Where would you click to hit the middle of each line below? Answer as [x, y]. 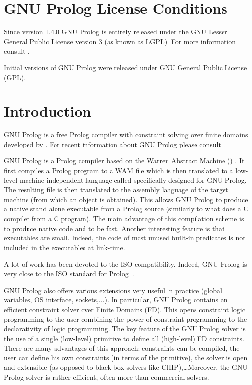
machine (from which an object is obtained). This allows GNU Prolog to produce [126, 199]
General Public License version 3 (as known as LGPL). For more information [120, 41]
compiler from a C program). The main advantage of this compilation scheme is [124, 218]
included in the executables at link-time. [65, 247]
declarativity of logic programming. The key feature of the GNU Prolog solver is [125, 328]
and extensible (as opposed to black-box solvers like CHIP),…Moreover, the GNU [126, 367]
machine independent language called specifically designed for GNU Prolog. [133, 180]
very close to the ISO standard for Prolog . [69, 273]
